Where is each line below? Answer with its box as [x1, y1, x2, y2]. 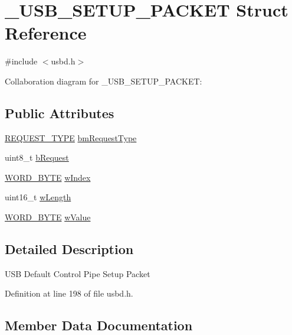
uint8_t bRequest [5, 151, 69, 164]
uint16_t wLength [5, 191, 71, 203]
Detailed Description [5, 240, 134, 258]
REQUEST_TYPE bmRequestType [5, 131, 137, 144]
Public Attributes [5, 103, 114, 122]
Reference [5, 21, 87, 45]
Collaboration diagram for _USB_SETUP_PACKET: [5, 74, 202, 87]
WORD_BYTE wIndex [5, 171, 91, 183]
